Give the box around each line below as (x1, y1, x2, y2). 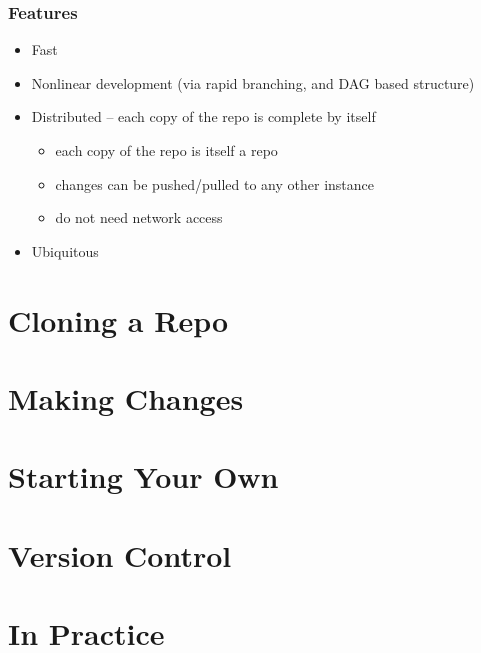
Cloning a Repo (8, 299, 229, 340)
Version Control (8, 534, 232, 575)
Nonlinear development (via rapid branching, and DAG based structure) (31, 72, 475, 93)
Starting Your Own (8, 456, 279, 497)
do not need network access (55, 207, 223, 228)
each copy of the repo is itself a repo (55, 140, 278, 160)
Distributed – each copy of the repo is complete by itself (31, 106, 376, 127)
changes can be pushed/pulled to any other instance (55, 173, 374, 194)
